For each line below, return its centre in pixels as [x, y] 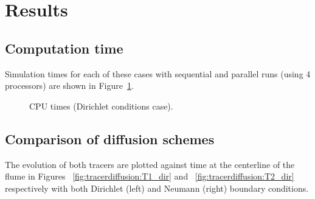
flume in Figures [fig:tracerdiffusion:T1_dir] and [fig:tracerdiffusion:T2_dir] [150, 176]
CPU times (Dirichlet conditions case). [101, 106]
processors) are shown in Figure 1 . [69, 86]
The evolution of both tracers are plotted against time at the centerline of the [150, 164]
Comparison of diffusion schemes [110, 138]
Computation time [64, 48]
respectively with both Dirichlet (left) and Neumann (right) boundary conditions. [157, 188]
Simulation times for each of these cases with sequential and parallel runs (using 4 [158, 73]
